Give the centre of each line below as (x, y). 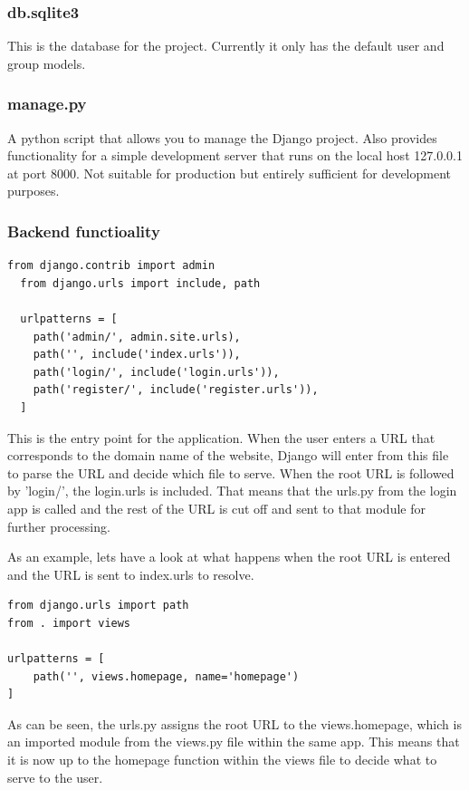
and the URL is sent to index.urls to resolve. (131, 574)
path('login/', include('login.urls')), (156, 372)
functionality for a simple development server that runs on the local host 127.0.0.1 (235, 155)
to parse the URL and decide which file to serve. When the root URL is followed (231, 472)
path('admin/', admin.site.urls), (137, 337)
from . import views (69, 623)
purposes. (33, 191)
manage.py (47, 104)
